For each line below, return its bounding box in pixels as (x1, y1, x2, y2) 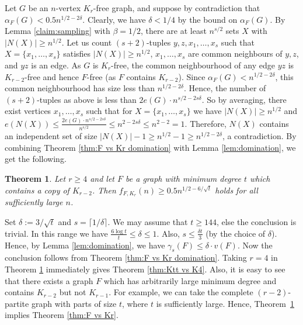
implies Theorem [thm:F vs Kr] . (5, 309, 119, 321)
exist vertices (5, 105, 51, 117)
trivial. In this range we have (5, 227, 108, 239)
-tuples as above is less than (37, 93, 137, 105)
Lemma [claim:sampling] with (5, 25, 110, 37)
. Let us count (61, 36, 112, 48)
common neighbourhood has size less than (5, 82, 155, 94)
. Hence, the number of (183, 82, 266, 94)
